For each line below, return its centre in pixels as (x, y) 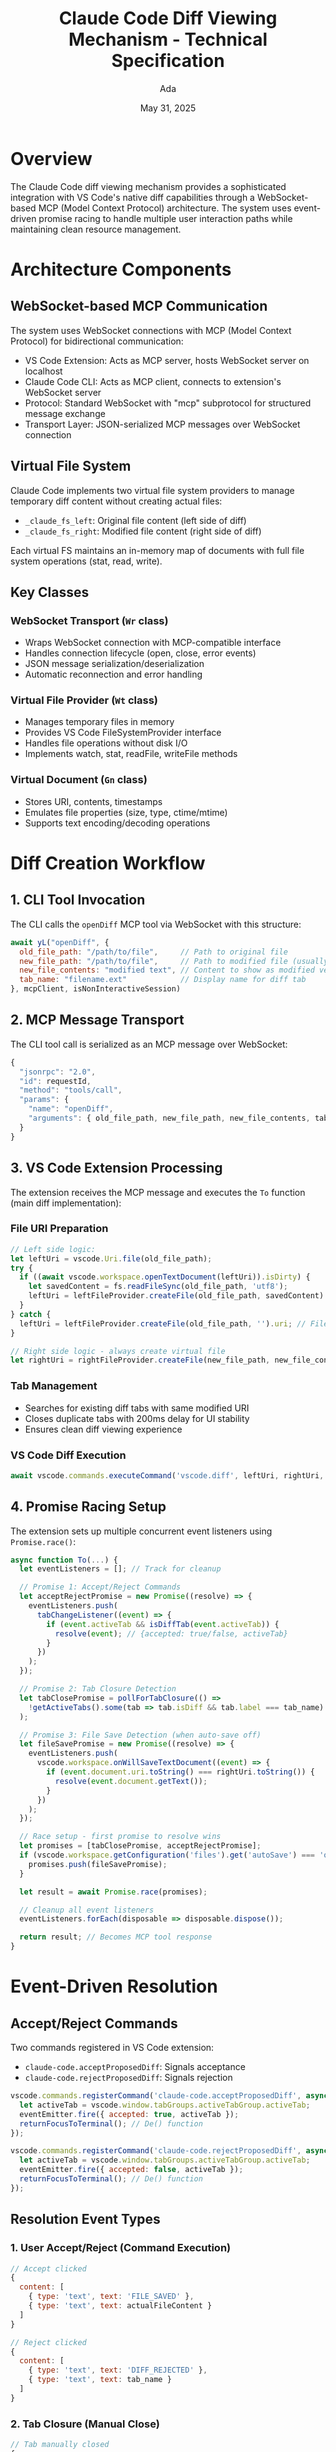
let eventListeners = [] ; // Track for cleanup (120, 1569)
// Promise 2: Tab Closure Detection (98, 1689)
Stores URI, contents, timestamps (93, 801)
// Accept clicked (48, 2268)
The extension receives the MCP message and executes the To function (158, 1192)
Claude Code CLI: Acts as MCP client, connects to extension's (153, 381)
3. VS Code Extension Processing (116, 1168)
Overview (51, 158)
